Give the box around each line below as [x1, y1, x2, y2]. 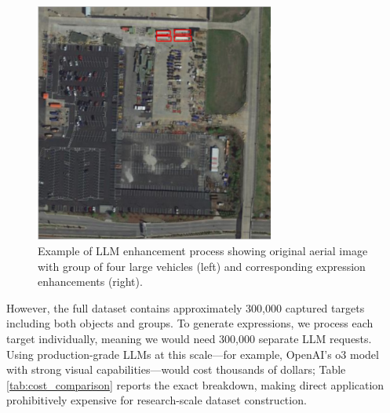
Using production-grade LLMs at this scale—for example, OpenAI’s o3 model [6, 345, 379, 362]
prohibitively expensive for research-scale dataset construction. [6, 392, 307, 408]
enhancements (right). [38, 273, 143, 290]
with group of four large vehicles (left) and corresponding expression [38, 258, 366, 274]
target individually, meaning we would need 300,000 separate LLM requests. [6, 331, 372, 347]
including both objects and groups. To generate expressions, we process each [6, 315, 374, 331]
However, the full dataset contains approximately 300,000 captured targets [6, 299, 365, 316]
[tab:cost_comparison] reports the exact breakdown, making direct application [6, 376, 385, 393]
